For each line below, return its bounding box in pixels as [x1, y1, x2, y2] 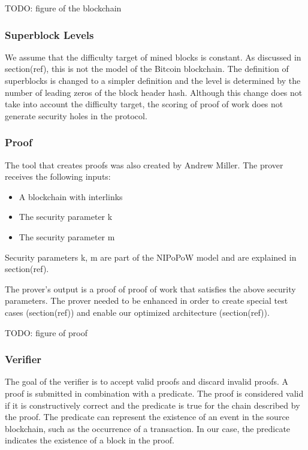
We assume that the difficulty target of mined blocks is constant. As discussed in [5, 50, 301, 63]
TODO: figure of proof [5, 326, 87, 339]
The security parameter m [19, 230, 115, 243]
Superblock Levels [5, 27, 94, 42]
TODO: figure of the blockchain [5, 2, 122, 14]
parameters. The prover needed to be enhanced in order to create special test [5, 294, 288, 307]
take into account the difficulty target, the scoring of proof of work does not [5, 98, 283, 110]
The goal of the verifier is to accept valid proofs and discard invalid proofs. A [5, 375, 289, 388]
